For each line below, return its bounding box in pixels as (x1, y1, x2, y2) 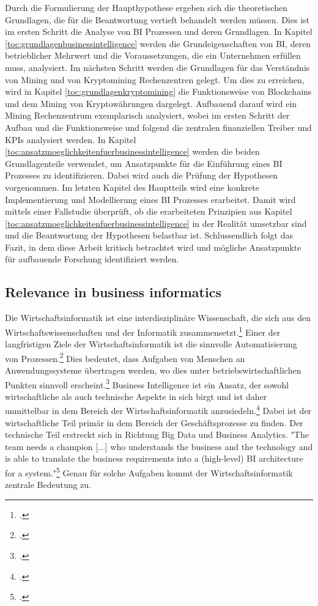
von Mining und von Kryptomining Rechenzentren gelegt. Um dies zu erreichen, (5, 73, 305, 86)
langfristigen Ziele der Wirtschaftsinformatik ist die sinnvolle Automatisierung (5, 338, 297, 350)
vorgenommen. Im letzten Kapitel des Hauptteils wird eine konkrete (5, 180, 259, 193)
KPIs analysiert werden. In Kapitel (5, 133, 136, 146)
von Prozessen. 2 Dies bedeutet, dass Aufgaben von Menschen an (5, 350, 245, 364)
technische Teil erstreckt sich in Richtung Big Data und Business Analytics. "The (5, 428, 309, 441)
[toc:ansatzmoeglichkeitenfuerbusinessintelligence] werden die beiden (5, 145, 260, 158)
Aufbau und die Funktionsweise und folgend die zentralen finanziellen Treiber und (5, 120, 312, 133)
